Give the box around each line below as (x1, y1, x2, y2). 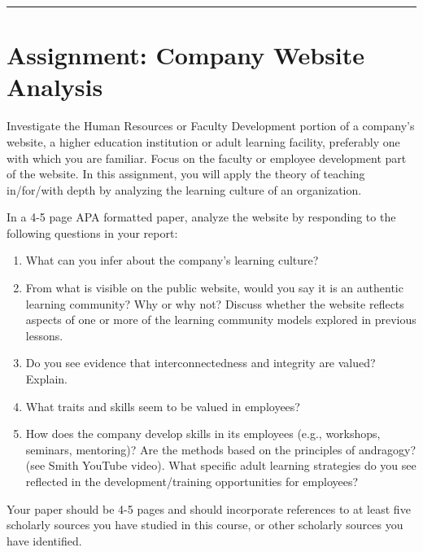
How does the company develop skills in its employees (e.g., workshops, (25, 425, 381, 442)
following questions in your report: (7, 224, 178, 241)
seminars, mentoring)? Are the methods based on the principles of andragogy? (25, 440, 416, 458)
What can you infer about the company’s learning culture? (25, 252, 319, 269)
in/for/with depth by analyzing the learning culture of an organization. (7, 181, 362, 198)
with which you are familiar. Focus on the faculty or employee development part (7, 149, 407, 166)
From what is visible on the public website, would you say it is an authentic (25, 279, 403, 296)
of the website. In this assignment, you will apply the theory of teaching (7, 165, 365, 182)
